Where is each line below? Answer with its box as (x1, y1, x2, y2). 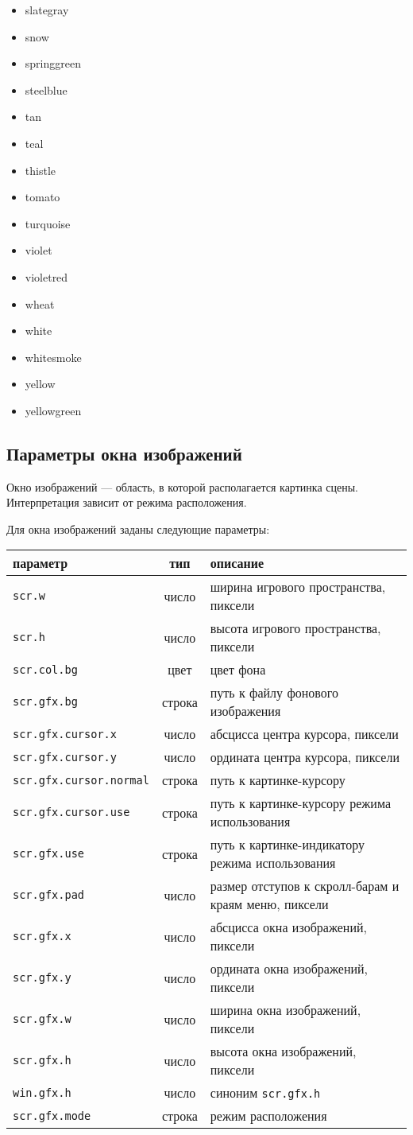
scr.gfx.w (13, 1013, 71, 1026)
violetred (25, 268, 68, 285)
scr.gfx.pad (13, 888, 85, 902)
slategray (25, 2, 69, 17)
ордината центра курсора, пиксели (210, 748, 399, 767)
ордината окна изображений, (210, 959, 369, 978)
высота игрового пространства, (210, 619, 381, 638)
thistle (25, 161, 56, 178)
